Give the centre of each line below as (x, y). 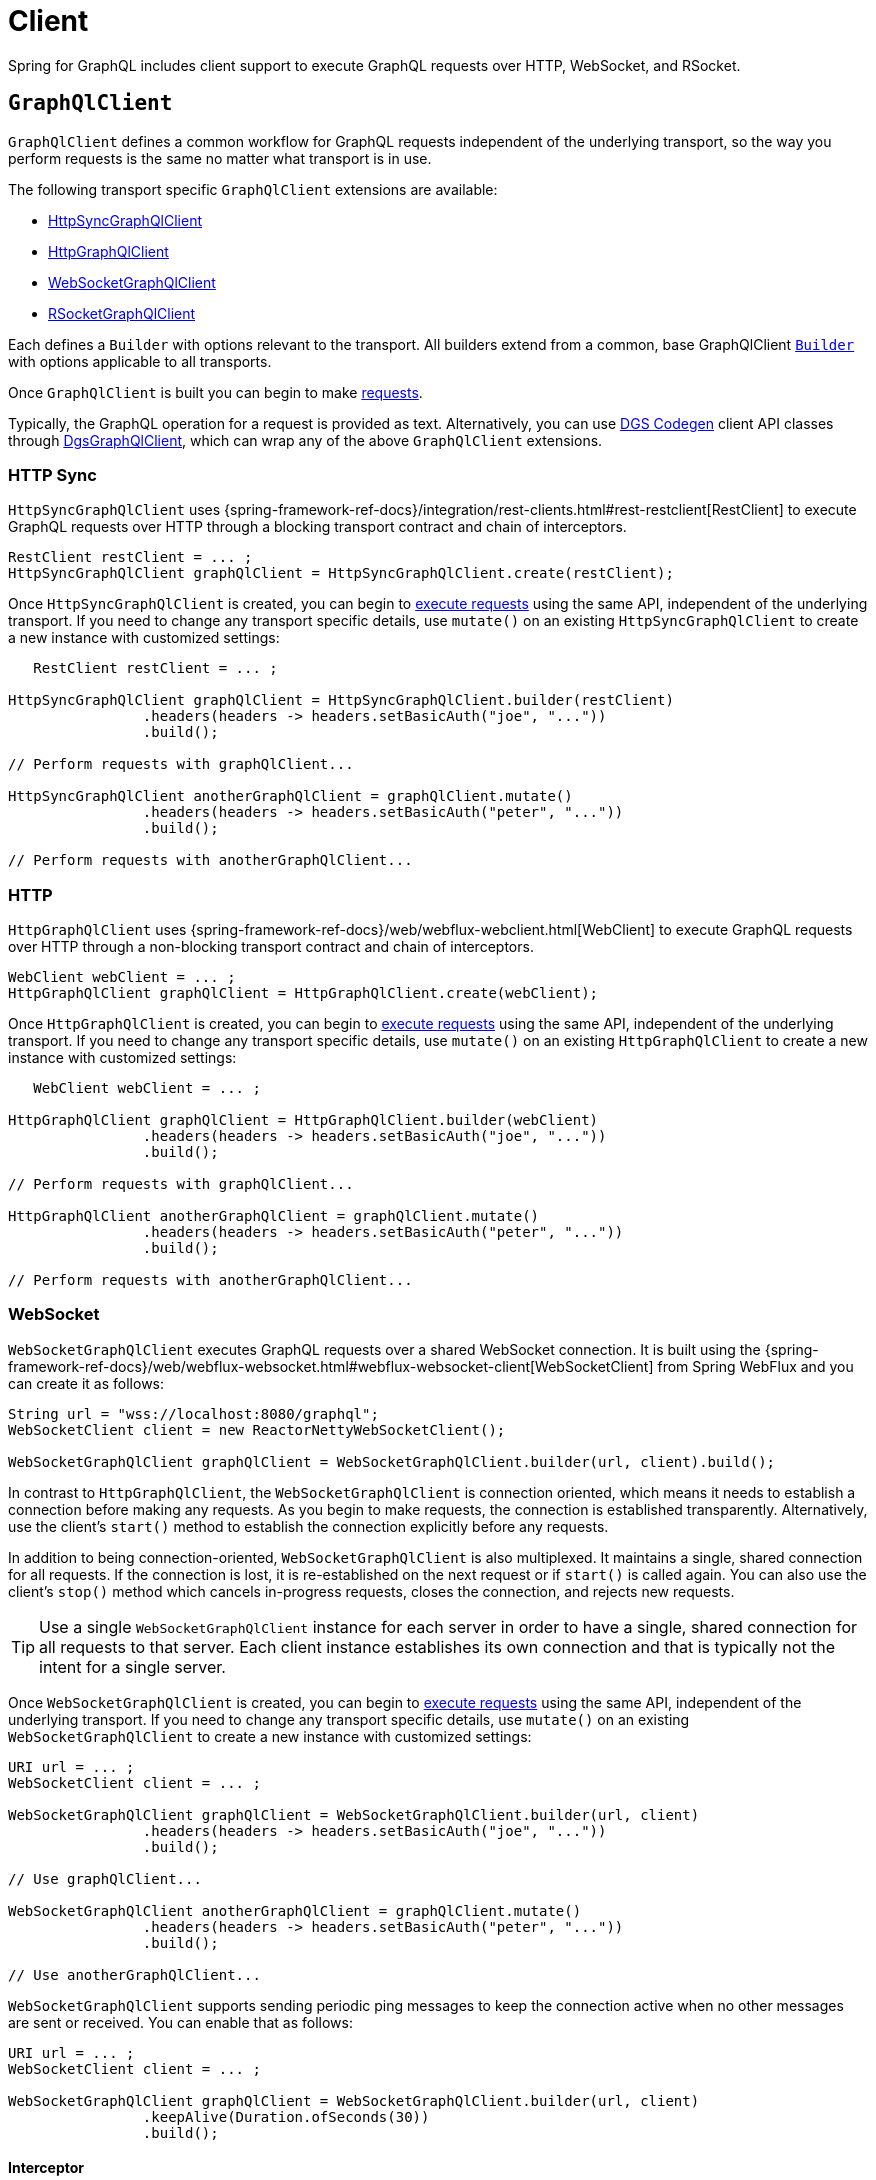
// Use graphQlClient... (105, 1878)
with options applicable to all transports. (140, 361)
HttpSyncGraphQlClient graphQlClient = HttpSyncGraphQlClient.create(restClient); (341, 573)
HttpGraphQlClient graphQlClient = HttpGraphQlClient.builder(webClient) (303, 1120)
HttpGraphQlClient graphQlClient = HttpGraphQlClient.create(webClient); (303, 993)
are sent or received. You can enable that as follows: (180, 2022)
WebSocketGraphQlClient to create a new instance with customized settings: (270, 1736)
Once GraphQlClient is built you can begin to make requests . (215, 392)
